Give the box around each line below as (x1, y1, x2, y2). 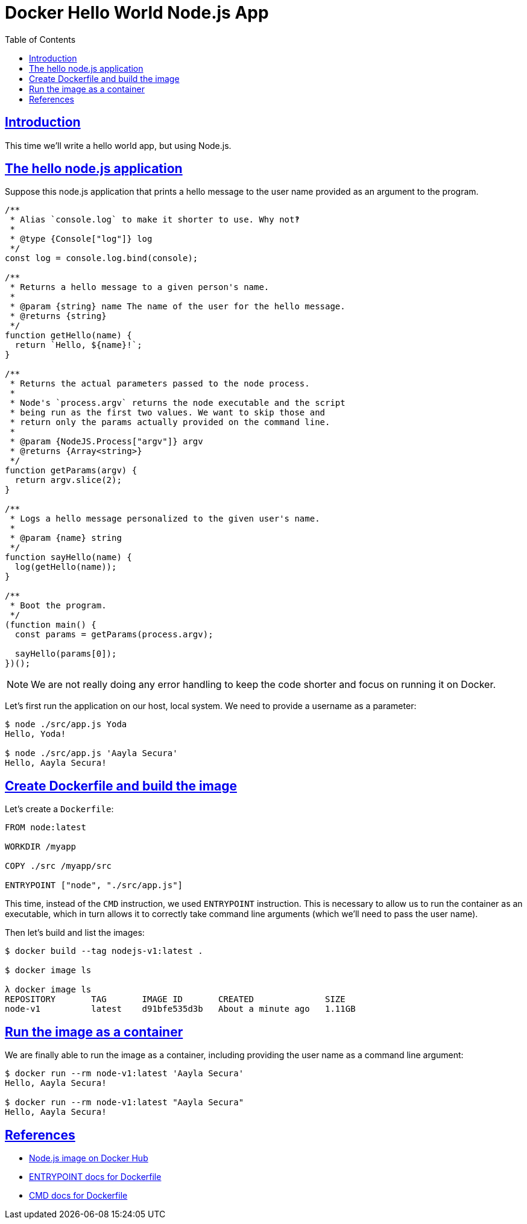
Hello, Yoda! (5, 729, 66, 739)
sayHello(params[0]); (14, 649, 117, 659)
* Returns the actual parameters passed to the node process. (10, 379, 310, 389)
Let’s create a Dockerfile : (5, 804, 114, 815)
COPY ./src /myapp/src (5, 861, 112, 871)
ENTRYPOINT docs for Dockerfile (29, 1171, 162, 1182)
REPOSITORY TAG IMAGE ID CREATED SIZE (5, 994, 346, 1005)
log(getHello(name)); (14, 562, 117, 572)
